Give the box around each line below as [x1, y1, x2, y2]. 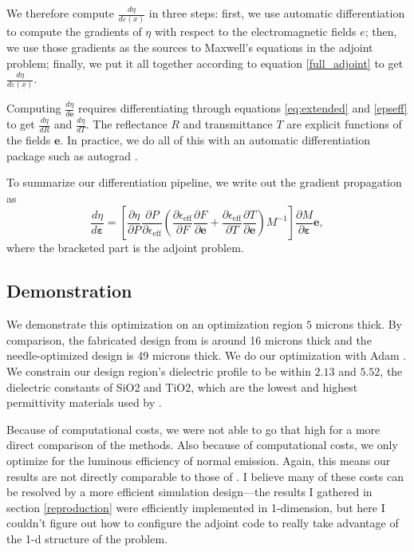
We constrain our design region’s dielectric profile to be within [6, 363, 311, 380]
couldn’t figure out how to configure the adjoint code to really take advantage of [6, 515, 399, 531]
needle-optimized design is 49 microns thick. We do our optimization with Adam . [6, 347, 407, 364]
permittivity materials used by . [6, 394, 162, 411]
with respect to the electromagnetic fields [154, 23, 357, 40]
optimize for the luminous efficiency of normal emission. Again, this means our [6, 451, 391, 468]
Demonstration [6, 278, 132, 303]
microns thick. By [315, 316, 402, 333]
